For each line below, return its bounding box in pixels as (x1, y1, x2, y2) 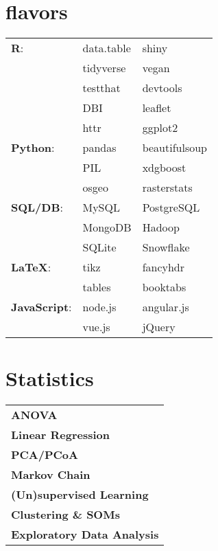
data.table (82, 40, 131, 56)
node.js (82, 299, 117, 315)
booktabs (142, 279, 186, 295)
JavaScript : (11, 299, 72, 315)
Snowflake (142, 239, 190, 256)
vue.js (82, 319, 110, 335)
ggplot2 (142, 120, 178, 136)
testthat (82, 80, 121, 96)
